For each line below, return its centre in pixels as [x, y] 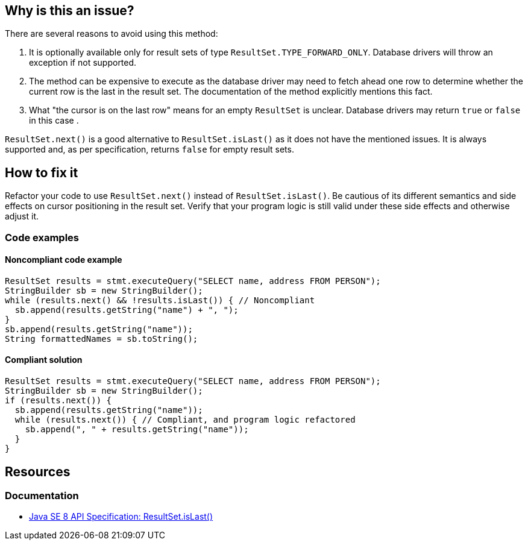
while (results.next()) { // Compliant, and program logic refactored [185, 420]
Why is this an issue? [70, 11]
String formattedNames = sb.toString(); [102, 339]
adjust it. [22, 216]
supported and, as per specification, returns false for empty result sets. [149, 150]
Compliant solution [44, 360]
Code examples [42, 237]
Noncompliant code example [64, 260]
